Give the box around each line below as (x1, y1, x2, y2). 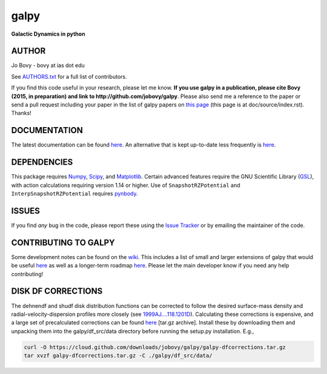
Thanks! (11, 110, 31, 117)
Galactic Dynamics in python (11, 30, 85, 38)
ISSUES (11, 206, 41, 216)
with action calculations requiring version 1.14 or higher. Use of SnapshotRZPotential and (11, 182, 240, 189)
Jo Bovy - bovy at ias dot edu (11, 62, 85, 69)
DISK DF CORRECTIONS (11, 286, 103, 297)
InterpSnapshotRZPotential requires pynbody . (11, 190, 138, 197)
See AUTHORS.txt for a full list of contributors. (11, 73, 127, 80)
